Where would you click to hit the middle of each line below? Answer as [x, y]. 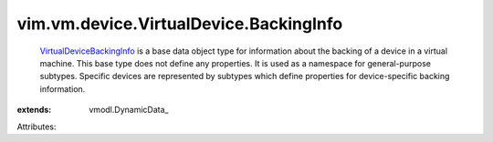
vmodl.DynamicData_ [129, 110]
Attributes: [37, 127]
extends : [34, 110]
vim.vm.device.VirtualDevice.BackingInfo [180, 24]
